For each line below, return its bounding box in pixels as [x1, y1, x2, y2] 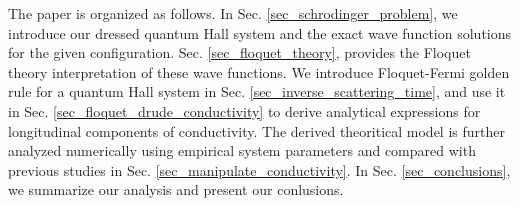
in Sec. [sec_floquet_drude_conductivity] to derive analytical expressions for [8, 100, 481, 121]
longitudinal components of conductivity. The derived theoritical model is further [8, 120, 505, 141]
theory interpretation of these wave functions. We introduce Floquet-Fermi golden [8, 61, 510, 82]
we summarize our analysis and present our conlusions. [8, 179, 344, 200]
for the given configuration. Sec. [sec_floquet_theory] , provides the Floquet [8, 42, 471, 63]
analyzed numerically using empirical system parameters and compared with [8, 140, 476, 161]
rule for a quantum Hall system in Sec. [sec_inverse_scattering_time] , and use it [8, 81, 506, 102]
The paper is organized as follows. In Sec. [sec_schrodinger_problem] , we [8, 3, 458, 23]
